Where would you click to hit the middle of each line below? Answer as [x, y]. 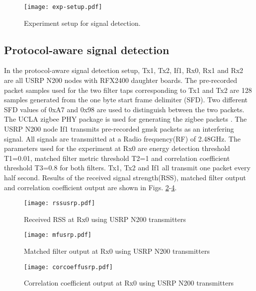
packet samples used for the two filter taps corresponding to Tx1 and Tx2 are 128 [128, 90]
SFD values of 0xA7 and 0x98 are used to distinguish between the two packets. [124, 109]
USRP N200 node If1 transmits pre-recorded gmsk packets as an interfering [119, 129]
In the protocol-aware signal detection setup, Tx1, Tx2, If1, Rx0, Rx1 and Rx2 [124, 70]
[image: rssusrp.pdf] [60, 203]
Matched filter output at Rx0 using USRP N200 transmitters [117, 251]
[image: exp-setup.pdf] [63, 7]
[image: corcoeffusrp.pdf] [68, 267]
